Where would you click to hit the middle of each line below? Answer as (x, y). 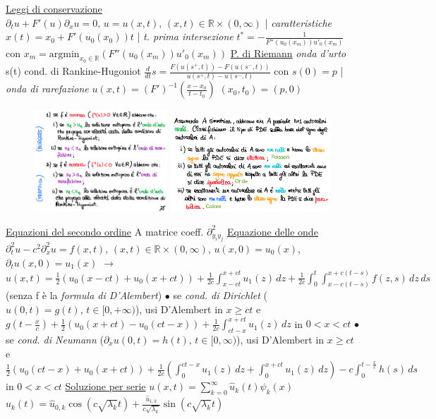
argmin (64, 54)
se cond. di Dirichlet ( (220, 295)
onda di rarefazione (47, 89)
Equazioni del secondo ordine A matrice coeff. (105, 231)
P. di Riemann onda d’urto (288, 53)
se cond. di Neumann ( (55, 339)
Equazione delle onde (272, 231)
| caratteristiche (298, 22)
